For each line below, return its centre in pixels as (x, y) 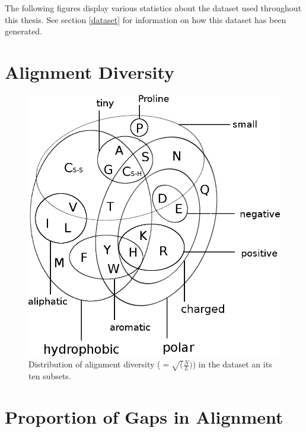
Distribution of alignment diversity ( (95, 364)
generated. (24, 31)
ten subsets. (50, 376)
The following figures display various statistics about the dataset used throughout (153, 8)
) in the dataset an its (232, 364)
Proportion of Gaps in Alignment (144, 416)
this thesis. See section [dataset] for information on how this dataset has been (146, 19)
